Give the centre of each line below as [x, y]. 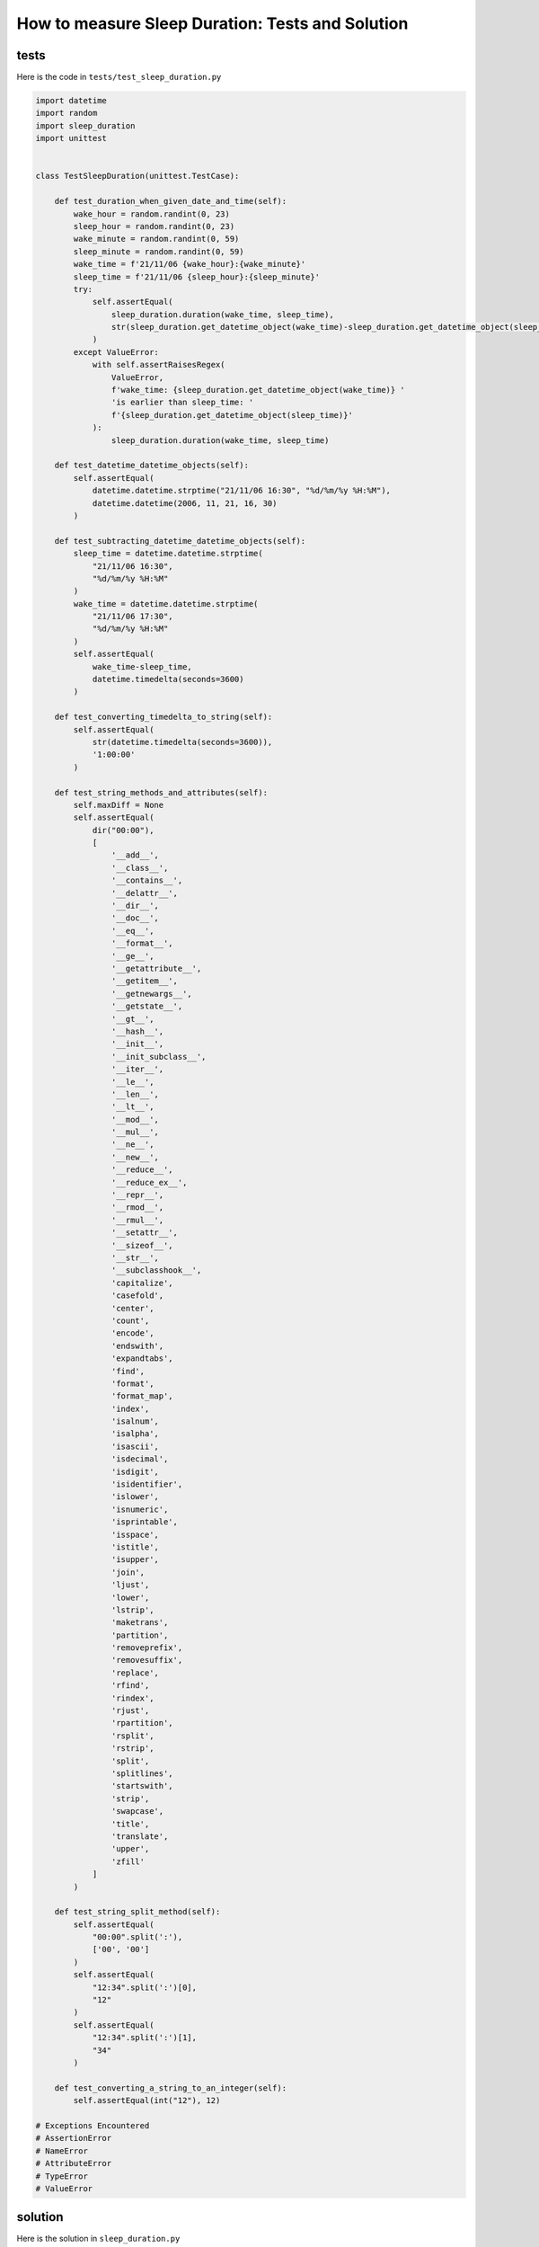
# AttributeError [74, 2163]
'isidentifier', [147, 1484]
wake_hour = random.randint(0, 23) [152, 214]
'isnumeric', [140, 1509]
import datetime [71, 101]
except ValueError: [116, 352]
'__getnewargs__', [151, 994]
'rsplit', [133, 1736]
